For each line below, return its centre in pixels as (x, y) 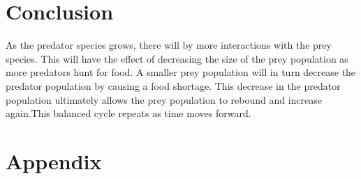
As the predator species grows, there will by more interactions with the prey (169, 45)
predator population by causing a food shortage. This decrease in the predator (173, 85)
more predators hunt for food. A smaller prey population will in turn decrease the (181, 72)
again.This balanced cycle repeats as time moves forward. (128, 113)
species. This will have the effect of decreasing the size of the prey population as (177, 58)
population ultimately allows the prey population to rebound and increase (164, 99)
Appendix (54, 161)
